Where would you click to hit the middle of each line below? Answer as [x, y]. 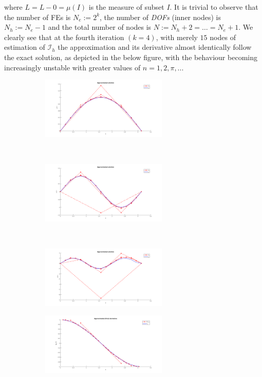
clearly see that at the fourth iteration [64, 37]
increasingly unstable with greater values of [72, 67]
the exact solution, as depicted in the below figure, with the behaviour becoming [131, 57]
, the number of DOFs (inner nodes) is [160, 17]
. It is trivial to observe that [214, 7]
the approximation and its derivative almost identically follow [155, 47]
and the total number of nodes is [100, 27]
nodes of [223, 37]
